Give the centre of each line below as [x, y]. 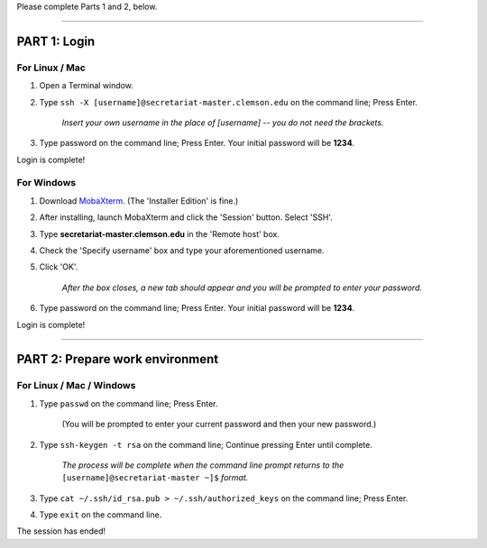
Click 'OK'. [59, 267]
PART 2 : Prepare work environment [118, 359]
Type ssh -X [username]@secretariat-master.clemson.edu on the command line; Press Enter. [229, 102]
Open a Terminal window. [87, 86]
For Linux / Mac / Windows [76, 386]
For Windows [46, 183]
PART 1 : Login [56, 41]
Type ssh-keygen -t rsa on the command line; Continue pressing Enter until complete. [206, 444]
